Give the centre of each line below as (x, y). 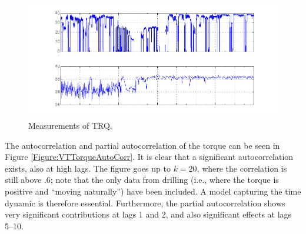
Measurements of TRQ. (70, 125)
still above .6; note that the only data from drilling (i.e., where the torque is (142, 180)
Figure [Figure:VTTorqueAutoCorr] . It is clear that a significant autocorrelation (149, 157)
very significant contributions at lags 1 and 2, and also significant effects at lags (148, 214)
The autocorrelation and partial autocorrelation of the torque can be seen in (142, 145)
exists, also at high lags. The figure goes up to (88, 168)
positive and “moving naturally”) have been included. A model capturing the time (153, 191)
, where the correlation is (242, 168)
